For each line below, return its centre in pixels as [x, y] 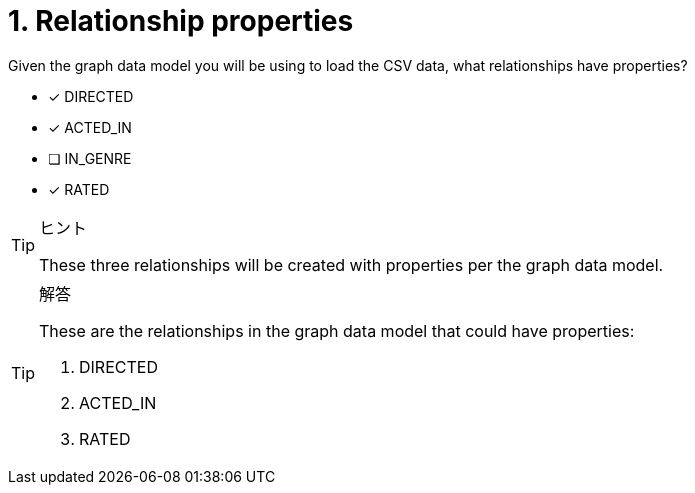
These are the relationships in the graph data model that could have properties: [337, 330]
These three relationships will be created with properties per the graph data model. [351, 264]
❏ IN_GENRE [90, 158]
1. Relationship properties [181, 21]
